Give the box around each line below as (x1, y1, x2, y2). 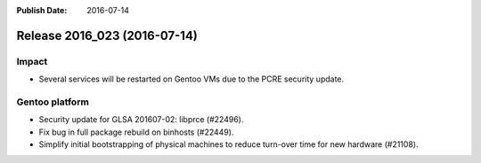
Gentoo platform (16, 96, 89, 108)
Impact (16, 55, 48, 67)
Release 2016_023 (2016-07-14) (16, 27, 198, 43)
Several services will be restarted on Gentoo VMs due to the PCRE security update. (38, 74, 345, 84)
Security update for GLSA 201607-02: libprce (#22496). (38, 114, 244, 125)
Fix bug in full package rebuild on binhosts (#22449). (38, 127, 234, 137)
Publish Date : (16, 5, 68, 15)
